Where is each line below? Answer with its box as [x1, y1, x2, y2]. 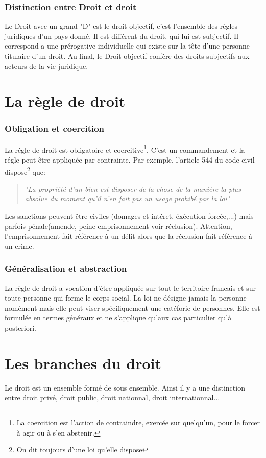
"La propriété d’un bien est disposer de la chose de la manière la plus [25, 183, 241, 194]
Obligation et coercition [5, 122, 105, 135]
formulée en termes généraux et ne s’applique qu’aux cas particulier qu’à [5, 312, 232, 323]
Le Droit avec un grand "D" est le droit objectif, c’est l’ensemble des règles [5, 20, 238, 31]
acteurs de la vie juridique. [5, 60, 88, 71]
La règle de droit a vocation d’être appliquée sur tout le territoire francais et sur [5, 282, 256, 293]
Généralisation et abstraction [5, 262, 127, 275]
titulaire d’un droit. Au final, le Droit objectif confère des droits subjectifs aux [5, 51, 250, 61]
